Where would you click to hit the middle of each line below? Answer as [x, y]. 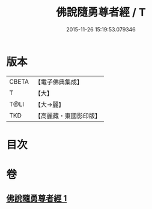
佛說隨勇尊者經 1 [37, 198]
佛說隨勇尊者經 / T [101, 12]
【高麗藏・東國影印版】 [68, 116]
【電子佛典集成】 [59, 82]
